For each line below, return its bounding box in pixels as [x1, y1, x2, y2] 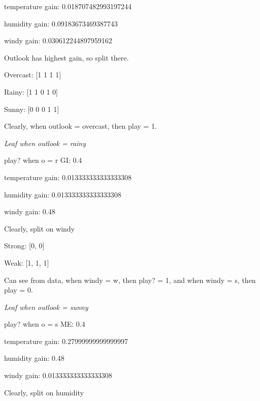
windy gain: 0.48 [4, 206, 55, 217]
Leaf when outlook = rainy [4, 137, 86, 148]
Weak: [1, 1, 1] [4, 257, 49, 268]
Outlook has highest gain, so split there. [4, 52, 129, 63]
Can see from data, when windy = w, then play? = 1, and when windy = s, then [4, 274, 256, 285]
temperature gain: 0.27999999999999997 [4, 335, 128, 346]
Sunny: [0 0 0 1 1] [4, 103, 59, 114]
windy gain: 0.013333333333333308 [4, 370, 112, 381]
